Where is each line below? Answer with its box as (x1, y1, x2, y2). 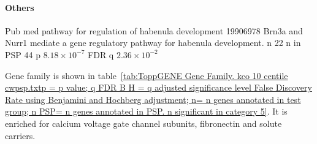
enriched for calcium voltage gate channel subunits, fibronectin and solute (5, 116, 282, 129)
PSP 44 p (5, 48, 40, 61)
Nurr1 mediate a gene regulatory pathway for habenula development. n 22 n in (5, 36, 301, 49)
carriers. (5, 129, 36, 142)
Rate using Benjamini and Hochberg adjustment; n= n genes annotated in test (5, 93, 301, 105)
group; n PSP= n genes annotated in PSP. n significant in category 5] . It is (5, 105, 288, 118)
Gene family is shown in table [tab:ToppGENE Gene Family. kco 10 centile (5, 69, 288, 81)
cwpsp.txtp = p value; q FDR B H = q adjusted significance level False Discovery (5, 81, 312, 94)
